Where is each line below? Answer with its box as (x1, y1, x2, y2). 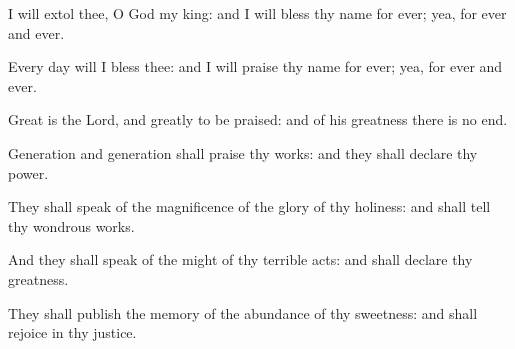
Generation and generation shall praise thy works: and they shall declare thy (8, 142, 478, 163)
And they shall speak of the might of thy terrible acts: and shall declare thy (8, 249, 473, 270)
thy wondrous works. (8, 215, 135, 236)
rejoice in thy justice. (8, 322, 137, 343)
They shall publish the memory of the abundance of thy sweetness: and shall (8, 302, 478, 323)
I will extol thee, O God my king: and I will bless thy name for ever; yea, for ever (8, 3, 507, 23)
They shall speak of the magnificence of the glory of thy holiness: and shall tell (8, 196, 491, 217)
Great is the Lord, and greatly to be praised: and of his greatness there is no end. (8, 109, 508, 130)
